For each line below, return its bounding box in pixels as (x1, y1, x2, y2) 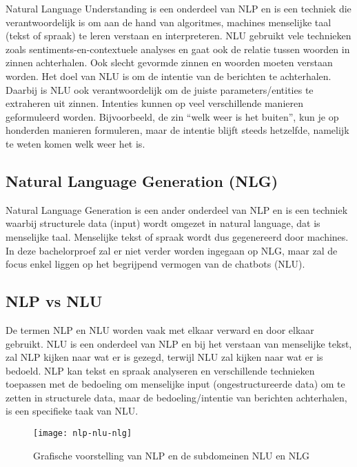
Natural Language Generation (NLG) (6, 170, 278, 191)
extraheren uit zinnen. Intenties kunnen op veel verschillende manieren (6, 96, 303, 110)
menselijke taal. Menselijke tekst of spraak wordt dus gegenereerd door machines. (6, 229, 349, 244)
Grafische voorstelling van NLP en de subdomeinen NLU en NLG (33, 448, 310, 462)
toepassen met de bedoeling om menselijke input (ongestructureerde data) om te (6, 377, 345, 391)
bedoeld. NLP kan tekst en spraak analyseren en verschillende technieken (6, 363, 315, 377)
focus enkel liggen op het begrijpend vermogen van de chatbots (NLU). (6, 257, 305, 271)
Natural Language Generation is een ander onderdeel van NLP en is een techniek (6, 202, 348, 217)
